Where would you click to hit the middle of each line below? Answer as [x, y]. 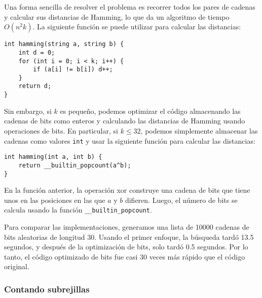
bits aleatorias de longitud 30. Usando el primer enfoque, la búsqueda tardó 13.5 [129, 237]
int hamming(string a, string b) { [64, 44]
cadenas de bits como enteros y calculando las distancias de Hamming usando [125, 121]
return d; [35, 86]
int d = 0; [37, 52]
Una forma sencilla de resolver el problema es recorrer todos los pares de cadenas [130, 7]
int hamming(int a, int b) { [53, 157]
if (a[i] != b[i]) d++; [73, 70]
